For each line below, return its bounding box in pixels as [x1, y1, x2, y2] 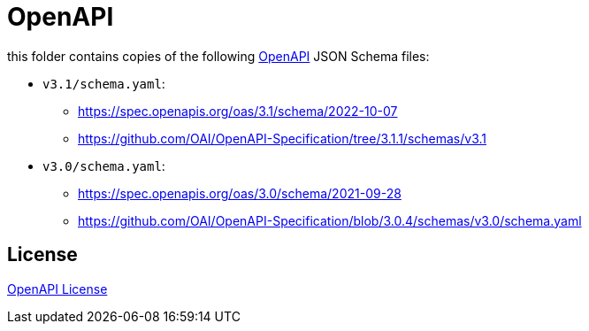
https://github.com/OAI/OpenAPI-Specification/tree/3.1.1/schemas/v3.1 [78, 130, 487, 146]
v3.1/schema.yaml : [42, 75, 165, 91]
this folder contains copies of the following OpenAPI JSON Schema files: [7, 48, 430, 64]
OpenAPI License [7, 281, 108, 296]
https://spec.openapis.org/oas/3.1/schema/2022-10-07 [78, 103, 398, 119]
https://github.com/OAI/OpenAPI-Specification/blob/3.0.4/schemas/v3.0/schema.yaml [78, 212, 582, 228]
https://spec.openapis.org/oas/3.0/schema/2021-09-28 [78, 185, 402, 201]
